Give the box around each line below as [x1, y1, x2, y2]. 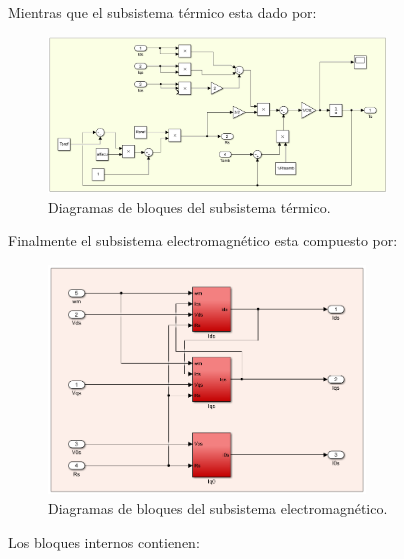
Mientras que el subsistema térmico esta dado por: [8, 2, 317, 22]
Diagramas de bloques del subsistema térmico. [48, 196, 331, 217]
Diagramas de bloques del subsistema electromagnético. [48, 498, 388, 519]
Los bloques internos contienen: [8, 531, 200, 552]
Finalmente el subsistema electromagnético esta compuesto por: [8, 230, 398, 251]
